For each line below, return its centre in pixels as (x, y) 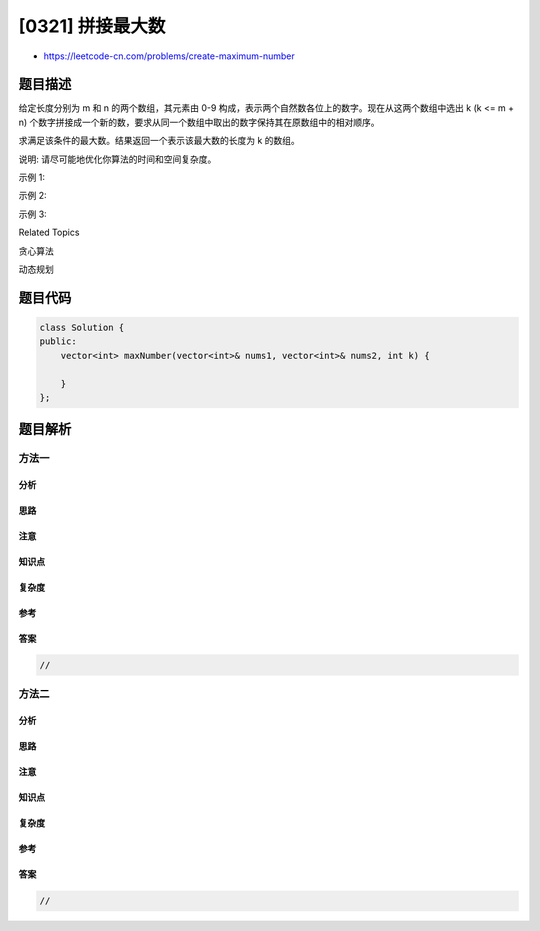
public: (58, 341)
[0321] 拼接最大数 (92, 26)
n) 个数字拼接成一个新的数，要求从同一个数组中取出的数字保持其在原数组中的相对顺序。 (199, 122)
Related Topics (49, 232)
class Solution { (82, 327)
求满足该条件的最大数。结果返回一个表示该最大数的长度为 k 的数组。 (159, 141)
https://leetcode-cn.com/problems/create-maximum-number (169, 56)
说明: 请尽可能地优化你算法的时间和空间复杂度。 (117, 159)
